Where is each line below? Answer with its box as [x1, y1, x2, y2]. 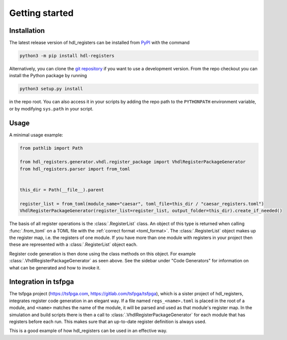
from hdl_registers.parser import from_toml [19, 166, 131, 172]
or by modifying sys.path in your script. [9, 106, 94, 112]
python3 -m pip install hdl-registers [19, 53, 115, 59]
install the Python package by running [9, 73, 87, 79]
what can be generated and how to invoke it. [9, 264, 101, 271]
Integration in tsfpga [9, 278, 74, 286]
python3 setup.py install [19, 86, 83, 92]
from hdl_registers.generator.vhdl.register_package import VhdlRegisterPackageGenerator [19, 159, 246, 165]
